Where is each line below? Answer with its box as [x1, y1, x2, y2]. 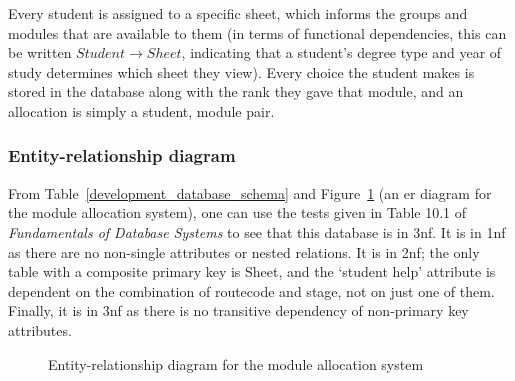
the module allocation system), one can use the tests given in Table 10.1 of [8, 202, 467, 223]
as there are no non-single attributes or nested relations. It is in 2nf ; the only [8, 241, 480, 262]
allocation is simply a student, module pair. [8, 100, 275, 121]
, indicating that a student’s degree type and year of [181, 42, 502, 63]
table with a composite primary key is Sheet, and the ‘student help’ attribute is [8, 261, 496, 282]
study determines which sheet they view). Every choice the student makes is [8, 61, 475, 82]
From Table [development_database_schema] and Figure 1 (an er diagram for [8, 182, 492, 203]
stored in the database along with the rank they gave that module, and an [8, 81, 464, 102]
